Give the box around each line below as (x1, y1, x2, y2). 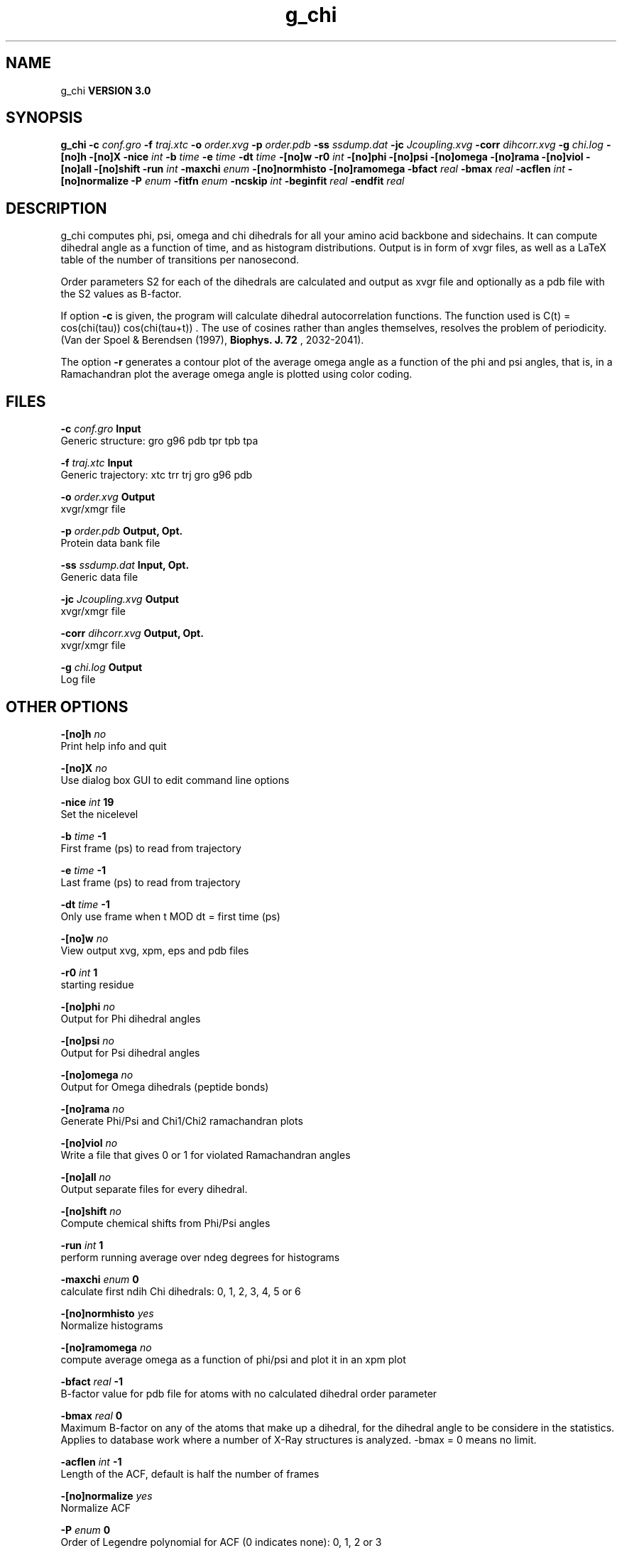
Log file (60, 673, 96, 686)
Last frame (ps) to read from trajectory (60, 876, 241, 888)
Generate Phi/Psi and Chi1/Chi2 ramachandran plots (60, 1114, 303, 1127)
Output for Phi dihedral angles (60, 1012, 201, 1025)
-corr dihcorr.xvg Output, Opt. (60, 627, 204, 640)
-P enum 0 (60, 1523, 111, 1536)
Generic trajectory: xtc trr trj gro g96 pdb (60, 469, 253, 481)
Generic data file (60, 571, 138, 584)
